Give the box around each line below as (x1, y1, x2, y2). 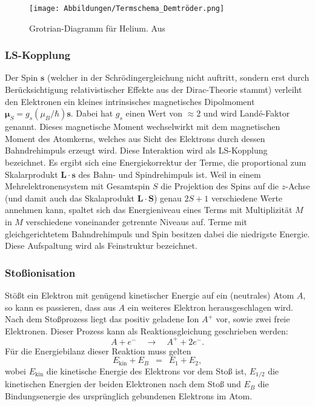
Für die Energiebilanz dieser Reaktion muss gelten (5, 344, 191, 357)
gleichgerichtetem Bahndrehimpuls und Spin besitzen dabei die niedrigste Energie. (5, 227, 310, 240)
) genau (153, 191, 182, 204)
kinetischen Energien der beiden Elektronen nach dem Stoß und (5, 377, 241, 390)
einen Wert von (125, 107, 182, 120)
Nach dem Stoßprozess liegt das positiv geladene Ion (5, 313, 199, 325)
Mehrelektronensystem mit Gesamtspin (5, 180, 150, 192)
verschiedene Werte (211, 191, 283, 204)
